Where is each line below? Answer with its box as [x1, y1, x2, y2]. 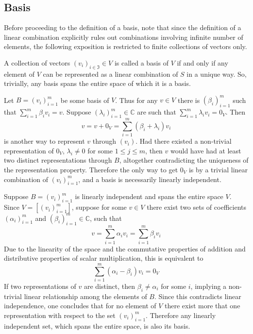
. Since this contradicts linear [154, 291, 241, 301]
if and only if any [177, 57, 228, 67]
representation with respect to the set [4, 310, 116, 320]
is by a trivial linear [188, 164, 248, 174]
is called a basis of [114, 57, 169, 67]
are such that [137, 107, 176, 117]
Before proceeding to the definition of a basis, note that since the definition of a [4, 22, 241, 33]
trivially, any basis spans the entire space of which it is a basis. [4, 78, 191, 88]
